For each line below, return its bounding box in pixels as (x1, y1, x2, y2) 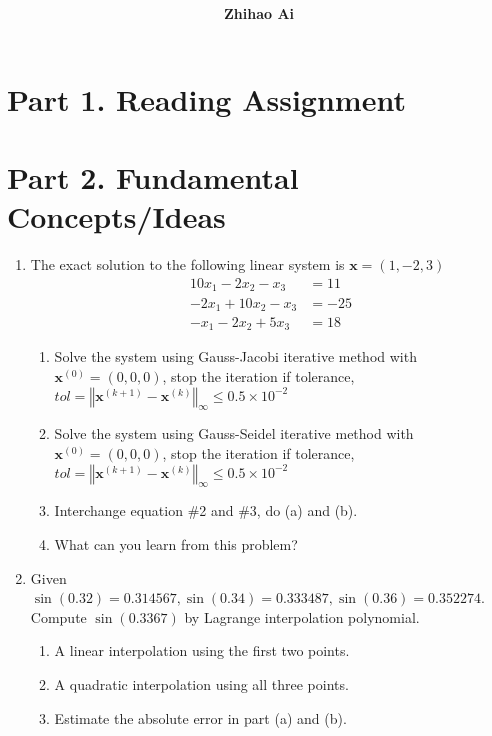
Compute (30, 606, 87, 627)
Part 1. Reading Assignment (7, 78, 406, 119)
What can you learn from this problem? (54, 534, 298, 555)
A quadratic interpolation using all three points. (54, 673, 349, 694)
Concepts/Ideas (7, 196, 226, 237)
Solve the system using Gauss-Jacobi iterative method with (54, 346, 417, 367)
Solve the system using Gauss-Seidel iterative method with (54, 423, 414, 444)
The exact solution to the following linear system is (30, 254, 345, 275)
